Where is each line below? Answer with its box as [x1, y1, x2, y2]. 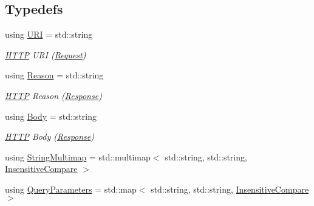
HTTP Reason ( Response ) [5, 89, 102, 101]
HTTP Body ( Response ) [5, 130, 94, 143]
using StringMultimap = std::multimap [5, 150, 151, 163]
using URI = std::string [5, 28, 93, 41]
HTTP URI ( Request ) [5, 48, 86, 61]
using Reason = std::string [5, 69, 104, 81]
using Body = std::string [5, 109, 97, 122]
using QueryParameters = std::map [5, 182, 137, 195]
